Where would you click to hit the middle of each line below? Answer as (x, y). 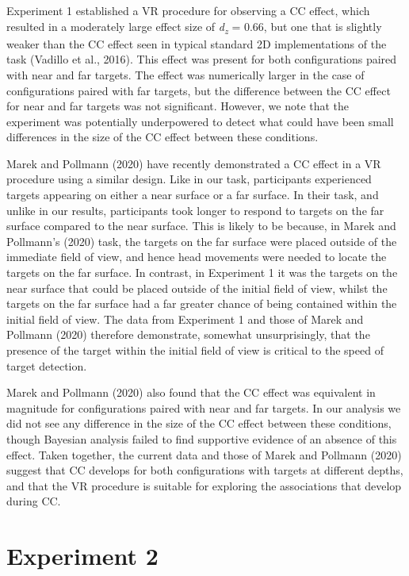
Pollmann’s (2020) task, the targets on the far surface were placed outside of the (202, 241)
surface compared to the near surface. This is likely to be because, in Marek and (201, 226)
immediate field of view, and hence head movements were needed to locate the (197, 257)
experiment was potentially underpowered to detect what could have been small (200, 121)
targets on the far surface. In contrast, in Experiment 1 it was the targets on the (202, 273)
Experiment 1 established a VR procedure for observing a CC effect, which (188, 10)
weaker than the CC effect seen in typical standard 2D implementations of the (197, 43)
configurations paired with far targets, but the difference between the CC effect (199, 90)
